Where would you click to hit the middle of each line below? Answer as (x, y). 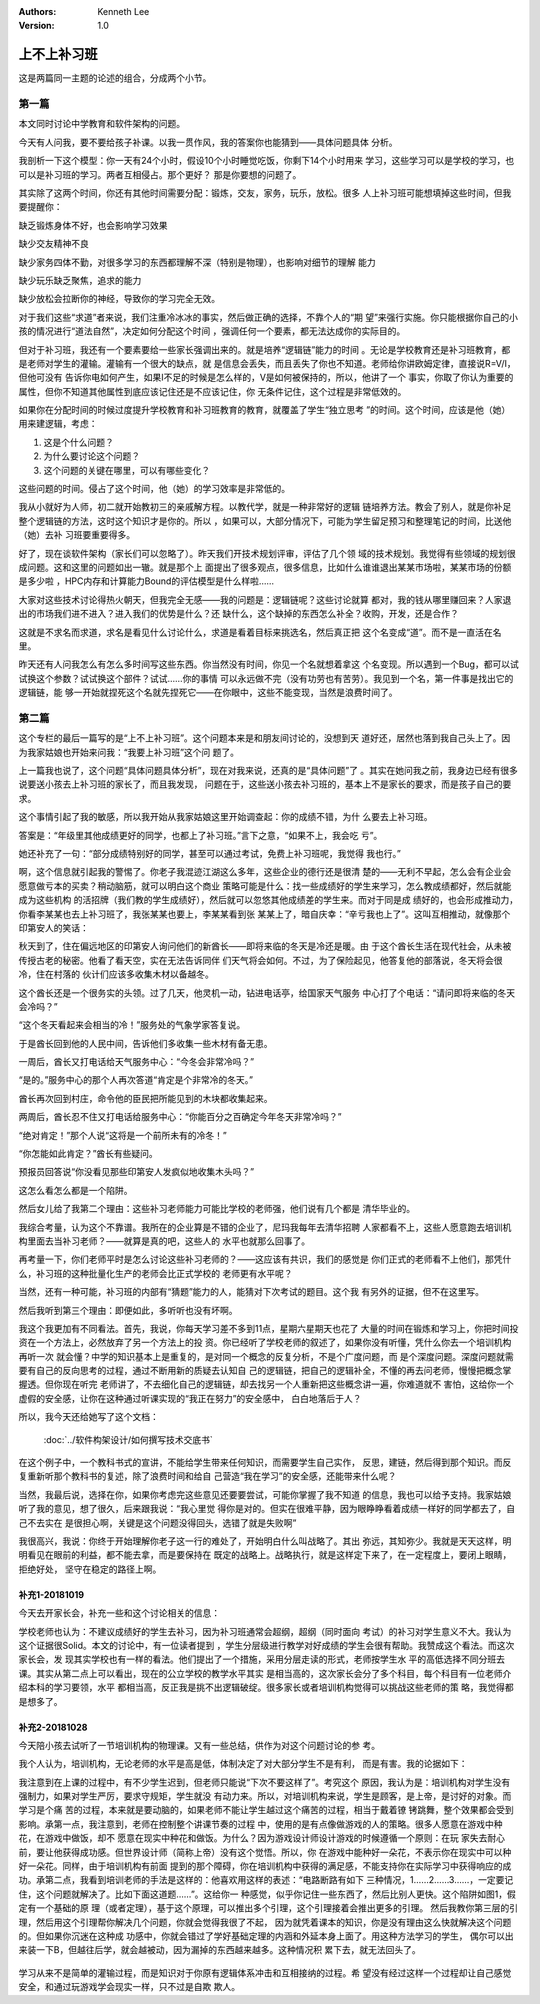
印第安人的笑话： (53, 927)
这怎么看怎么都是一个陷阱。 (75, 1190)
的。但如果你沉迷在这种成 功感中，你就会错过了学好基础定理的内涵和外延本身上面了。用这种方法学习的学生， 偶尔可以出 (266, 1936)
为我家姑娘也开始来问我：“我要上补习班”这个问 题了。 (129, 752)
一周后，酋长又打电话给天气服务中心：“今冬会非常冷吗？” (136, 1062)
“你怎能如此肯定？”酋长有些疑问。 (88, 1154)
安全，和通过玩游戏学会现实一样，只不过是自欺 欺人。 (129, 1987)
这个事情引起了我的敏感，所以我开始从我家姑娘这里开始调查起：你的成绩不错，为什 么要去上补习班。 (225, 817)
